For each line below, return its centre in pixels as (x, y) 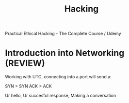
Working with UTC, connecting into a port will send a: (58, 77)
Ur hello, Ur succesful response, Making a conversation (61, 96)
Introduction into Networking (65, 53)
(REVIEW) (25, 63)
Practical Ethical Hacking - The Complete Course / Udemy (63, 34)
